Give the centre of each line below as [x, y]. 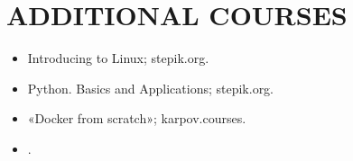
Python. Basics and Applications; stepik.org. [151, 88]
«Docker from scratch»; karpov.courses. [137, 118]
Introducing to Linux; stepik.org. [118, 58]
